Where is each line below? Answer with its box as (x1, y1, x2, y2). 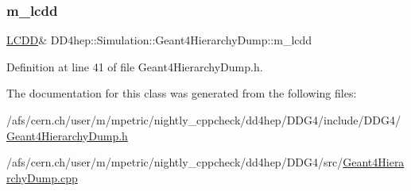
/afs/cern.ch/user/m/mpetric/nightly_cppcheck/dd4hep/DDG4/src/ (6, 154, 343, 170)
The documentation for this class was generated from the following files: (6, 85, 357, 101)
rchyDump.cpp (6, 169, 78, 185)
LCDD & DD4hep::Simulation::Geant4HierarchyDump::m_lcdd (6, 32, 312, 48)
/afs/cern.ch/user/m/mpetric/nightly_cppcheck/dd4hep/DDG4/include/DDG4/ (6, 112, 401, 128)
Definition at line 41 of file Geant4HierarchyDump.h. (6, 58, 263, 74)
